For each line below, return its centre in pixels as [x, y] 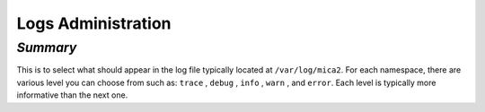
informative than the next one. [72, 95]
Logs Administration [94, 23]
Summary [47, 47]
